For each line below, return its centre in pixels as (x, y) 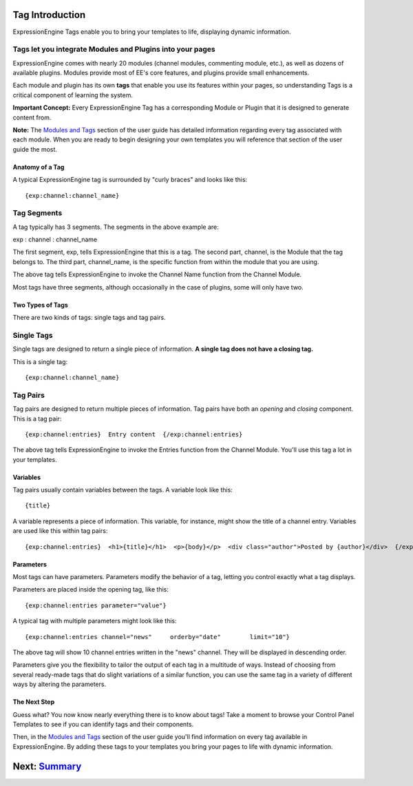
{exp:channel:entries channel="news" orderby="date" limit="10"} (158, 637)
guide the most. (35, 149)
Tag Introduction (49, 15)
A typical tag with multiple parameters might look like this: (95, 621)
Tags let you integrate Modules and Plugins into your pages (114, 50)
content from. (32, 117)
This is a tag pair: (37, 419)
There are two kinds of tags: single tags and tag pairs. (89, 318)
